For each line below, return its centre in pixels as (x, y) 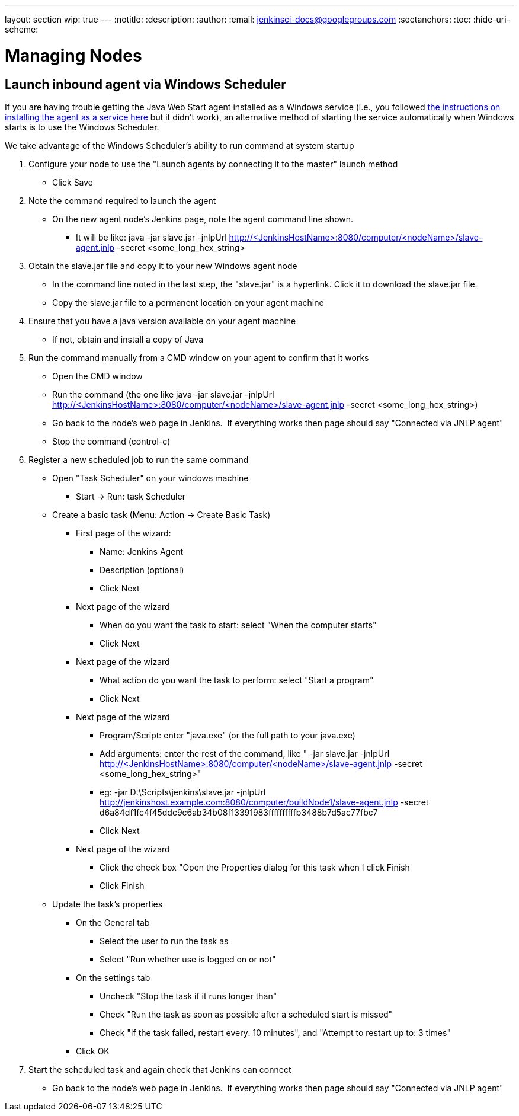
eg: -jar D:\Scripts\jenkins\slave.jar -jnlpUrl (183, 792)
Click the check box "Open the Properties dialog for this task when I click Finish (255, 867)
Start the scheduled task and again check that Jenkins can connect (160, 1069)
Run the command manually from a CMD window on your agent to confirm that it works (199, 357)
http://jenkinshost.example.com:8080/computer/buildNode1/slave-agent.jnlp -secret (264, 802)
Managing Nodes (73, 55)
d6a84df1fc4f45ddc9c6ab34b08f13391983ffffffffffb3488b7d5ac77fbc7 (239, 812)
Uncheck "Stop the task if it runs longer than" (188, 996)
